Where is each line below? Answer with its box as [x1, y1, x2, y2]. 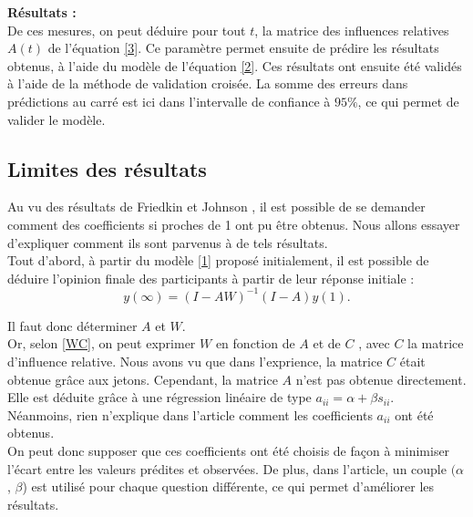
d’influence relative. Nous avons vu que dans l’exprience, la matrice [7, 352, 383, 371]
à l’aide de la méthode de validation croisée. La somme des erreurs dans [7, 74, 408, 93]
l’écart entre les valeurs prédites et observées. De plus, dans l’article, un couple [7, 459, 447, 478]
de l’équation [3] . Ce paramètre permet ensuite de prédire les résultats [47, 38, 439, 57]
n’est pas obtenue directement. [295, 369, 467, 388]
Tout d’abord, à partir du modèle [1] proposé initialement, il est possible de [7, 251, 429, 270]
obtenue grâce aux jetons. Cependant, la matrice [7, 369, 278, 388]
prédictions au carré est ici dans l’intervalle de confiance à [7, 91, 331, 110]
